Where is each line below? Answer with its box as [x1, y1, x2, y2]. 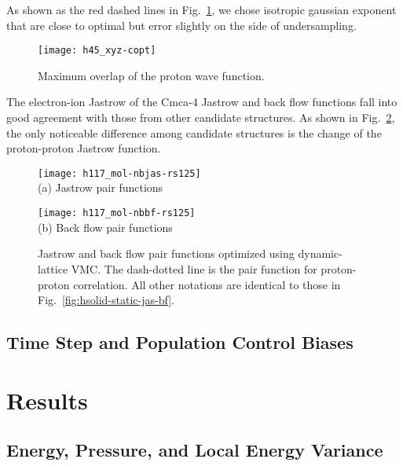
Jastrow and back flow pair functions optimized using [38, 245, 295, 262]
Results [6, 383, 88, 416]
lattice [38, 260, 68, 277]
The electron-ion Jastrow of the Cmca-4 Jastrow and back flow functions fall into [6, 94, 398, 110]
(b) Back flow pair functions [38, 218, 173, 235]
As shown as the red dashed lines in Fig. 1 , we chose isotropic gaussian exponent [6, 2, 397, 17]
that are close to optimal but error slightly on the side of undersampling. [6, 17, 357, 33]
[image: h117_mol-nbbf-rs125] [38, 207, 196, 219]
